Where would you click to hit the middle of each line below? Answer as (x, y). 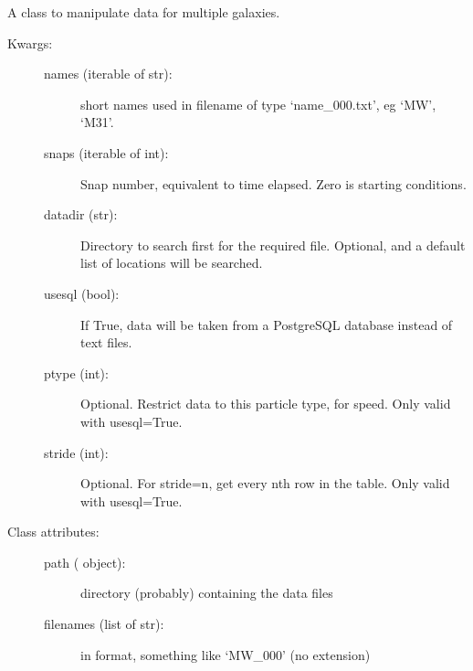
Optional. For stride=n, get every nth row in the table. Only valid (265, 483)
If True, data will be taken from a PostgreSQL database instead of (267, 324)
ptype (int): (76, 373)
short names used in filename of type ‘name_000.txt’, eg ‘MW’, (258, 104)
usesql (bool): (82, 293)
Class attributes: (53, 532)
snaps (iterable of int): (106, 152)
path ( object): (85, 562)
